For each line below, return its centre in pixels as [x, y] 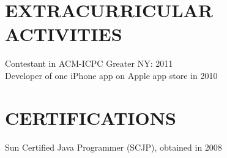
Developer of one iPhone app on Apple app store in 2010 [111, 75]
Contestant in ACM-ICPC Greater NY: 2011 [89, 63]
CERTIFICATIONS [91, 117]
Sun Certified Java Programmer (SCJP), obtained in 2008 [113, 147]
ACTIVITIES [64, 34]
